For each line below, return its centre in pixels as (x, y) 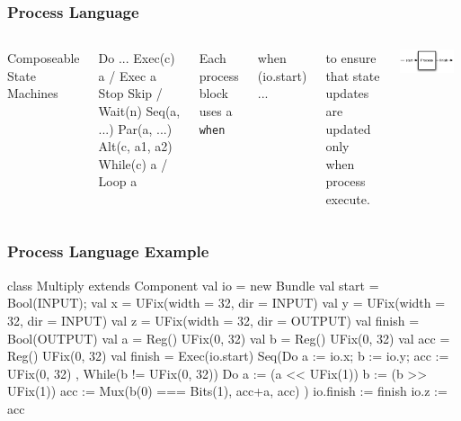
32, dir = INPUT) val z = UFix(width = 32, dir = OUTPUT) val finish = (213, 320)
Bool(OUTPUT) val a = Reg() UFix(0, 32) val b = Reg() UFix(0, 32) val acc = (229, 338)
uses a (216, 111)
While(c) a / (133, 163)
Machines (33, 93)
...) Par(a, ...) (135, 128)
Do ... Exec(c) (137, 58)
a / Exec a (127, 75)
